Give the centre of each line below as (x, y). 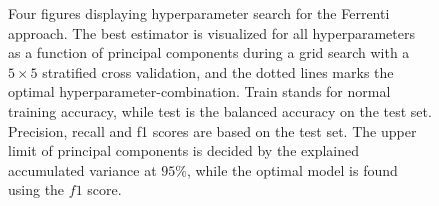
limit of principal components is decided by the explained (183, 150)
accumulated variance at (82, 169)
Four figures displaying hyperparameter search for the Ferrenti (199, 13)
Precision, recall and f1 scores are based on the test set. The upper (212, 130)
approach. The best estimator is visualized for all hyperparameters (212, 32)
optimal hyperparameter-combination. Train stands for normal (199, 91)
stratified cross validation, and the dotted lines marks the (218, 71)
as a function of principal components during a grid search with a (209, 52)
